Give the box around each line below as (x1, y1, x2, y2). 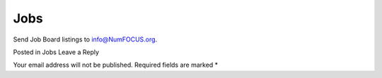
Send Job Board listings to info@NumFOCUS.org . (13, 35, 158, 44)
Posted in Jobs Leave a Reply (13, 48, 99, 56)
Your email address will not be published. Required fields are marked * (13, 60, 219, 70)
